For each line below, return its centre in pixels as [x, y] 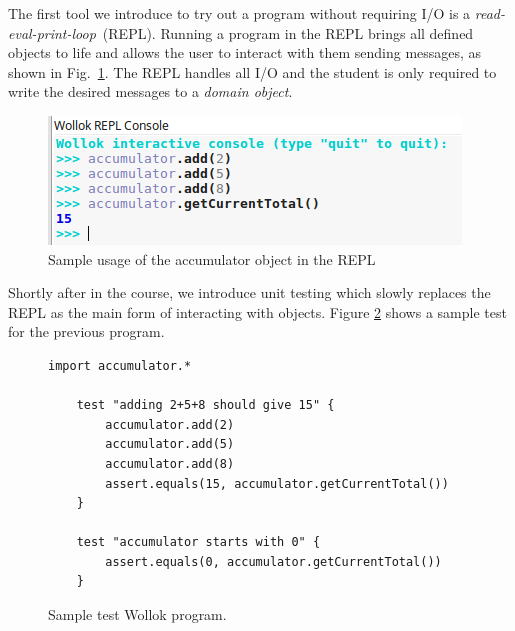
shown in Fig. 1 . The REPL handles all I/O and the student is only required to [252, 71]
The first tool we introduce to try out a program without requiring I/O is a [239, 13]
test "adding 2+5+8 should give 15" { [205, 405]
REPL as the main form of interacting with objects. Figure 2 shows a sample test [257, 311]
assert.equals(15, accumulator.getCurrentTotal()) [277, 483]
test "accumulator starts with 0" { [198, 542]
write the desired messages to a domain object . [150, 91]
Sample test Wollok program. [137, 614]
